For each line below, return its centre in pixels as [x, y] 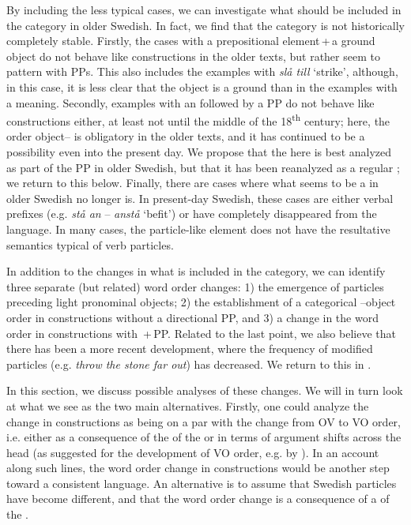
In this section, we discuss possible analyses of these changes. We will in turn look [205, 390]
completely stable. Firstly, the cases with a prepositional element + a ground [191, 41]
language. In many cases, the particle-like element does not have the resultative [198, 229]
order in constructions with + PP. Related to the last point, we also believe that [201, 333]
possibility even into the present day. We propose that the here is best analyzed [199, 152]
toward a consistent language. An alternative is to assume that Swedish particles [202, 483]
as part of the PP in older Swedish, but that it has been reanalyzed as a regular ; [203, 167]
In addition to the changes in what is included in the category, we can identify [196, 271]
